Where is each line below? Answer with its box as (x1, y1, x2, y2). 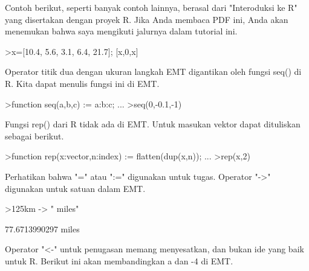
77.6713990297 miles (5, 222, 80, 235)
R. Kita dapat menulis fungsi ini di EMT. (5, 77, 160, 89)
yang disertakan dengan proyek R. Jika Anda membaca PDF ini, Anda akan (5, 13, 288, 25)
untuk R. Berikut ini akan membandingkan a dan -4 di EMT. (5, 254, 233, 267)
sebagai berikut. (5, 129, 64, 142)
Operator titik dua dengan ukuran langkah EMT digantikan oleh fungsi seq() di (5, 65, 302, 78)
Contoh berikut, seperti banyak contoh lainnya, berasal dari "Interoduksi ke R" (5, 1, 298, 13)
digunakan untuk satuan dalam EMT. (5, 182, 146, 194)
